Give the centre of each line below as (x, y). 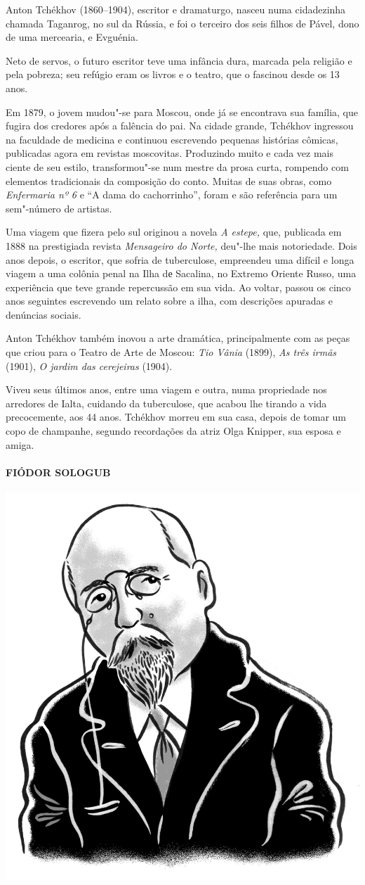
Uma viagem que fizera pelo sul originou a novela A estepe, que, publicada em (174, 232)
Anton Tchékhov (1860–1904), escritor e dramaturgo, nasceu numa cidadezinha (176, 9)
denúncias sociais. (44, 314)
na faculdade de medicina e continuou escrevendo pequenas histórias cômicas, (172, 139)
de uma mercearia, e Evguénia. (72, 37)
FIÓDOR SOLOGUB (58, 472)
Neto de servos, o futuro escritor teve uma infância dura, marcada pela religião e (179, 60)
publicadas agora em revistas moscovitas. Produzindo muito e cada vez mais (170, 153)
